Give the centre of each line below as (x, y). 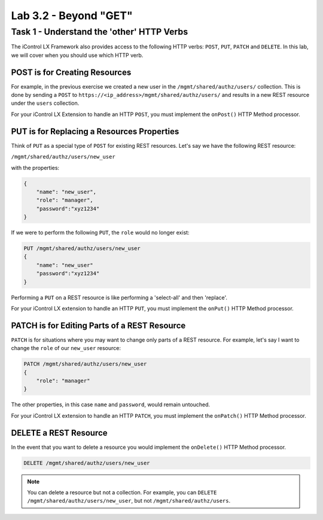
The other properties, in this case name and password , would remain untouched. (111, 405)
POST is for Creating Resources (71, 72)
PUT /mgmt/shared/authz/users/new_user (82, 249)
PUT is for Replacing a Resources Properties (95, 131)
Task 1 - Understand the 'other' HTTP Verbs (100, 32)
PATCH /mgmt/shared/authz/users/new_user (85, 364)
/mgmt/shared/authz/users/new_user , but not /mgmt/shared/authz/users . (129, 501)
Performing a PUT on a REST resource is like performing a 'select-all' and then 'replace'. (119, 297)
